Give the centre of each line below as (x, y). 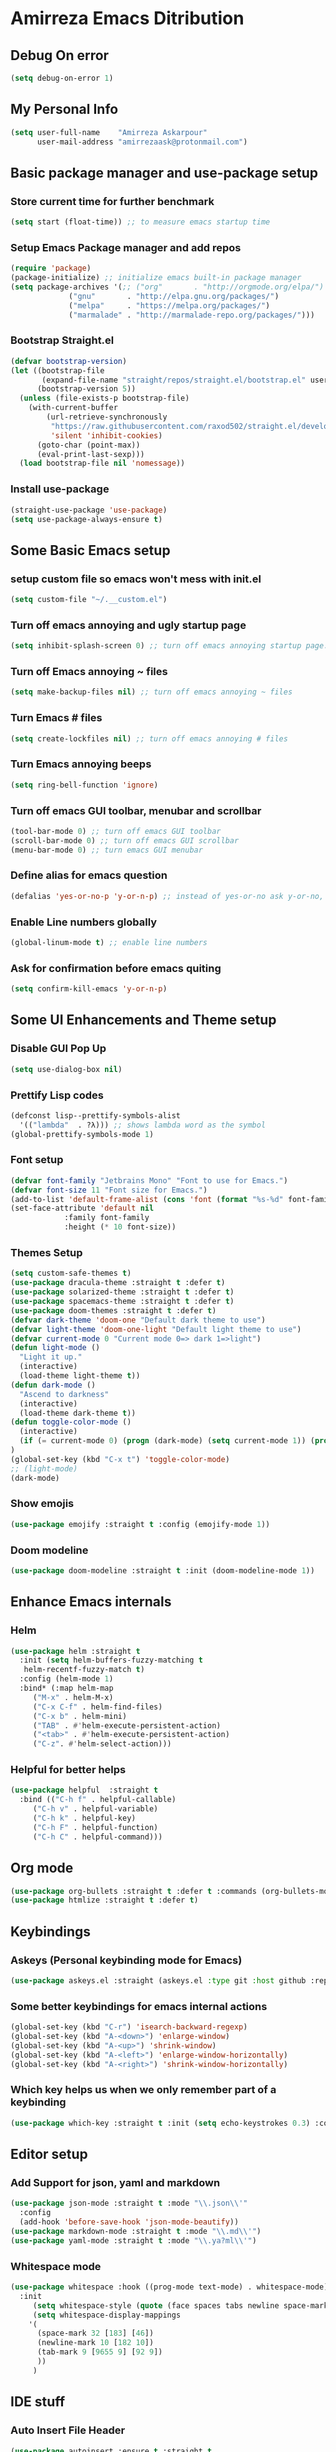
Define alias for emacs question (89, 875)
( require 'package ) (51, 268)
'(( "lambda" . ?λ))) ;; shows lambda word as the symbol (143, 1125)
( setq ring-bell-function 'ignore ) (84, 785)
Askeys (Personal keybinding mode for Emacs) (126, 1960)
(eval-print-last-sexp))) (90, 454)
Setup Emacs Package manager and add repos (126, 247)
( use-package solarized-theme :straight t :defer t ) (122, 1292)
